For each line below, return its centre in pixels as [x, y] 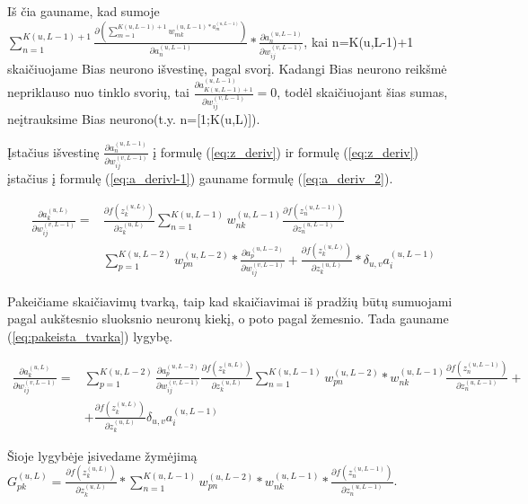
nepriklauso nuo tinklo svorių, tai [98, 92]
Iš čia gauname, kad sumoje [84, 11]
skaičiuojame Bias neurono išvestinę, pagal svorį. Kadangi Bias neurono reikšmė [227, 68]
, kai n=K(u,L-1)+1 [359, 41]
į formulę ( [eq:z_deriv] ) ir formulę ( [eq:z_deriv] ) [286, 151]
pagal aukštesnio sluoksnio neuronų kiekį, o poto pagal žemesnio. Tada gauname [228, 318]
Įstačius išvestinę [53, 151]
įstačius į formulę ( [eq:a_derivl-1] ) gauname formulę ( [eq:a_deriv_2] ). [200, 178]
